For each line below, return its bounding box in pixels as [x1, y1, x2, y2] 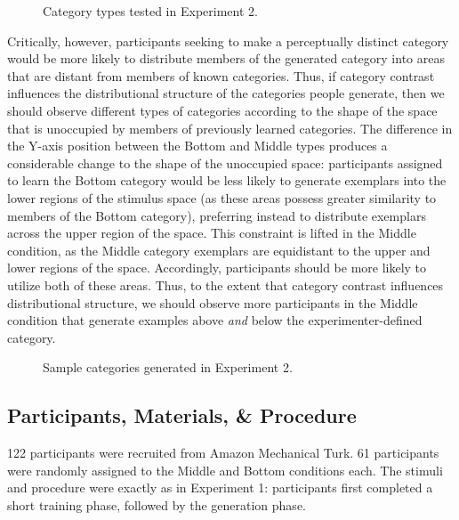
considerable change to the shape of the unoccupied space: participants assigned [7, 153, 443, 172]
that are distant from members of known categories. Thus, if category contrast [7, 66, 435, 85]
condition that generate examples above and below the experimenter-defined [7, 311, 423, 329]
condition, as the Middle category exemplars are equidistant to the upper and [7, 240, 431, 259]
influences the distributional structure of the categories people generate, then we [7, 84, 445, 102]
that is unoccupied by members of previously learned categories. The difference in [7, 118, 453, 137]
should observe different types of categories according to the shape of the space [7, 101, 438, 119]
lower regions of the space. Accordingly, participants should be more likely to [7, 258, 427, 277]
